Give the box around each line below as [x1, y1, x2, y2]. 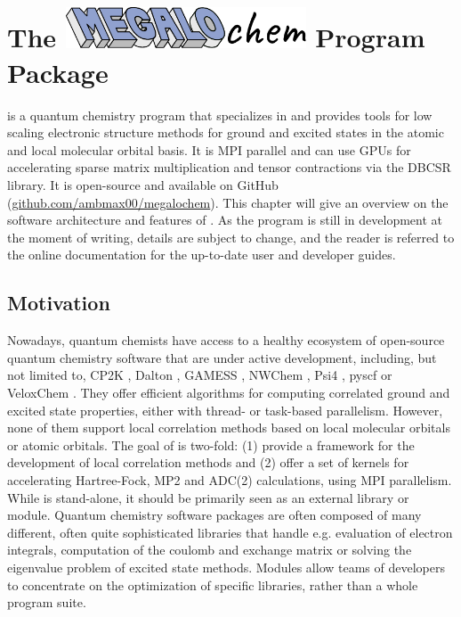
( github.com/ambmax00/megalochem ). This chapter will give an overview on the [7, 193, 449, 211]
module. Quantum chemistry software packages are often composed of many [7, 506, 422, 524]
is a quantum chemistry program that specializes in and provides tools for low [7, 105, 433, 124]
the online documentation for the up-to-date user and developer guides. [7, 245, 396, 264]
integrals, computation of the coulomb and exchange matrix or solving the [7, 540, 412, 559]
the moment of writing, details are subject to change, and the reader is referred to [7, 227, 455, 246]
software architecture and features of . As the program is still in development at [7, 210, 443, 229]
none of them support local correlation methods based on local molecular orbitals [7, 418, 450, 437]
